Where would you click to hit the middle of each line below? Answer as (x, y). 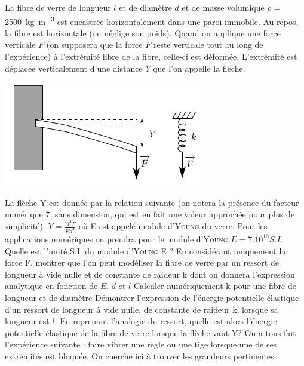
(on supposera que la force (94, 44)
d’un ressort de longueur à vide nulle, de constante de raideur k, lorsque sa (142, 309)
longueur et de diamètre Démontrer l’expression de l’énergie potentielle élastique (152, 297)
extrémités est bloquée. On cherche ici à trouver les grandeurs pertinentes (139, 356)
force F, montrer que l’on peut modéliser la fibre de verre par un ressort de (142, 262)
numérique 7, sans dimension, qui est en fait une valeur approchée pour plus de (150, 214)
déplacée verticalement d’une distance (74, 68)
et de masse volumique (223, 7)
